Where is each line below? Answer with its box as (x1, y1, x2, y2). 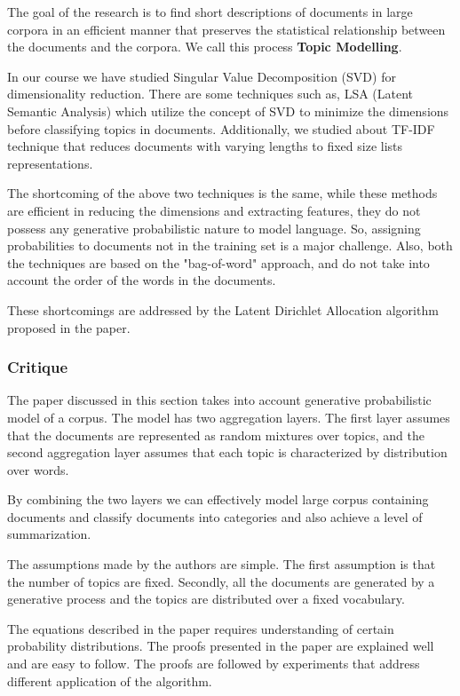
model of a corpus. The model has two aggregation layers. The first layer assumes (7, 407, 450, 426)
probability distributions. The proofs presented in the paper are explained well (7, 637, 434, 655)
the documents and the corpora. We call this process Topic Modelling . (7, 37, 402, 56)
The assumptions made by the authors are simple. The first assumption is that (7, 555, 436, 573)
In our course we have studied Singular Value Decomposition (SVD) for (7, 67, 396, 85)
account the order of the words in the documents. (7, 271, 276, 289)
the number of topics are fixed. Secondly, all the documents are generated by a (7, 572, 435, 590)
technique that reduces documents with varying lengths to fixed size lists (7, 137, 403, 155)
